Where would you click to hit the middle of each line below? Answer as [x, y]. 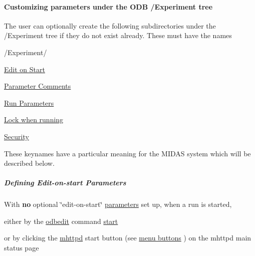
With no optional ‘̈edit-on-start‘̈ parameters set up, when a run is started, [118, 204]
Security [17, 136]
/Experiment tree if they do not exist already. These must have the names [118, 35]
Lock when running [34, 119]
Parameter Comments [38, 86]
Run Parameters [29, 102]
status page [22, 248]
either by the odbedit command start [61, 221]
